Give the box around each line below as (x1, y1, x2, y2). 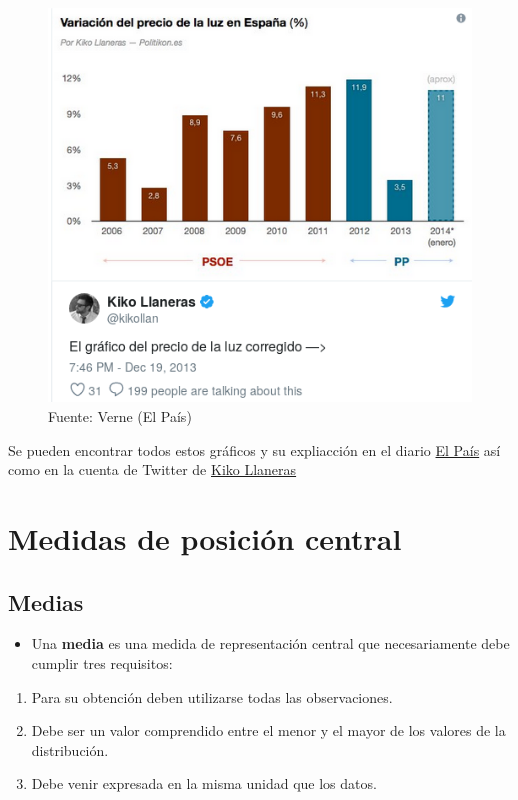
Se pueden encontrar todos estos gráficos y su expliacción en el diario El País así (8, 439, 501, 460)
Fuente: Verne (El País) (48, 406, 192, 427)
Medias (8, 586, 84, 617)
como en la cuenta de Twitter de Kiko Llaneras (8, 459, 297, 480)
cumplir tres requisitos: (31, 652, 173, 673)
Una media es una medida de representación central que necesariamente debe (31, 633, 510, 654)
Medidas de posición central (8, 518, 402, 558)
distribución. (31, 739, 109, 760)
